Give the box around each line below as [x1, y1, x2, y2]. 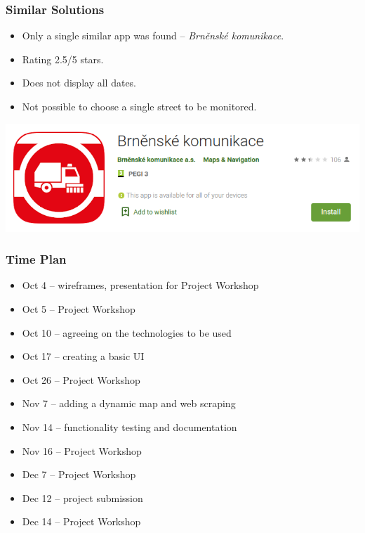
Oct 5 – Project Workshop [22, 302, 135, 316]
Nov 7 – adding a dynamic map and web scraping [22, 396, 236, 411]
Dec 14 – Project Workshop [22, 514, 141, 529]
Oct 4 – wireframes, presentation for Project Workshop [22, 278, 259, 293]
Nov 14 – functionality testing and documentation [22, 419, 237, 434]
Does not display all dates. [22, 75, 137, 90]
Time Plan [6, 250, 67, 268]
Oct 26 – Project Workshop [22, 372, 140, 387]
